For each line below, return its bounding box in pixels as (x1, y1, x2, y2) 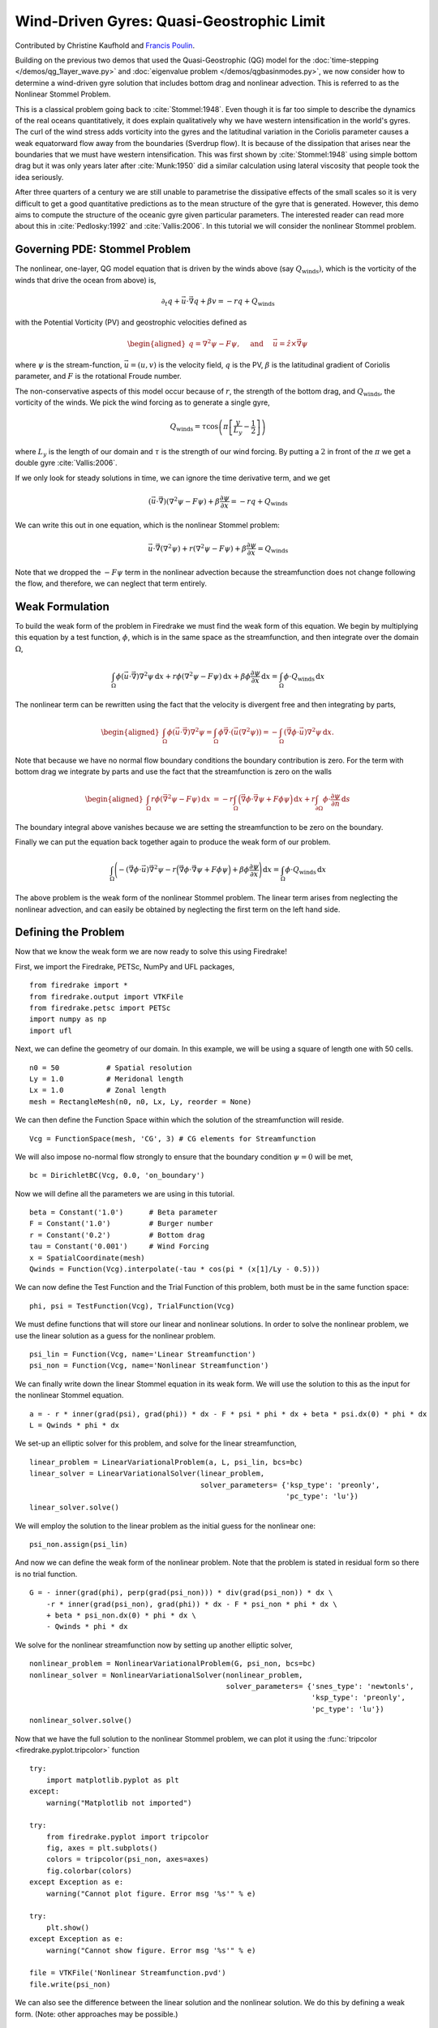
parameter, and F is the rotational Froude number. (15, 372, 182, 381)
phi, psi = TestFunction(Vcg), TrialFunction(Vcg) (29, 1301, 235, 1310)
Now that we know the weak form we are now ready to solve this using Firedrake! (15, 947, 287, 956)
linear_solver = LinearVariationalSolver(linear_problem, (29, 1469, 265, 1478)
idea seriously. (15, 172, 64, 182)
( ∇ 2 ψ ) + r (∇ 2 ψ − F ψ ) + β (160, 542, 247, 553)
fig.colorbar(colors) (45, 1866, 133, 1875)
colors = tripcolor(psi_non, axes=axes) (45, 1854, 210, 1864)
